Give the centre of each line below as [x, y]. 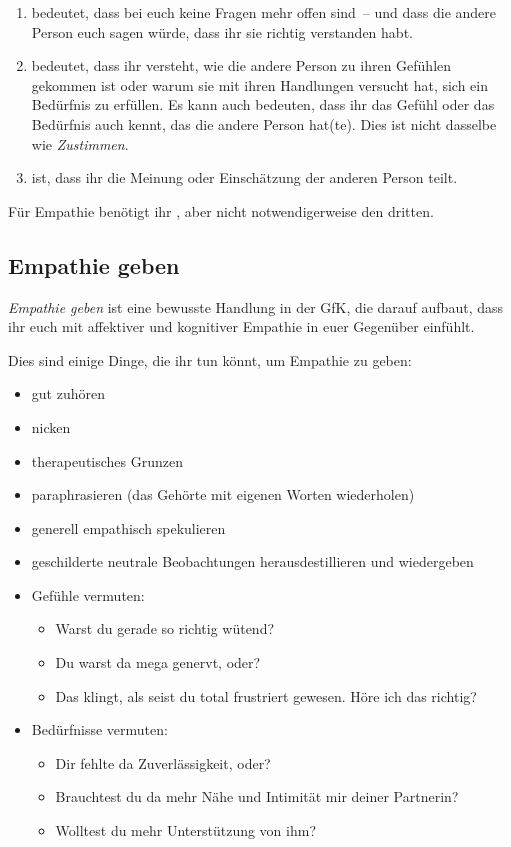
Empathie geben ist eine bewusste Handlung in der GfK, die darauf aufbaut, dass [256, 306]
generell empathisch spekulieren [128, 527]
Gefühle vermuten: [88, 594]
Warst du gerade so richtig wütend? [165, 628]
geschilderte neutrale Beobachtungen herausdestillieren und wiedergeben [252, 561]
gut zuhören [68, 393]
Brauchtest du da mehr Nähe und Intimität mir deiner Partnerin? [257, 796]
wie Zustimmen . [80, 143]
